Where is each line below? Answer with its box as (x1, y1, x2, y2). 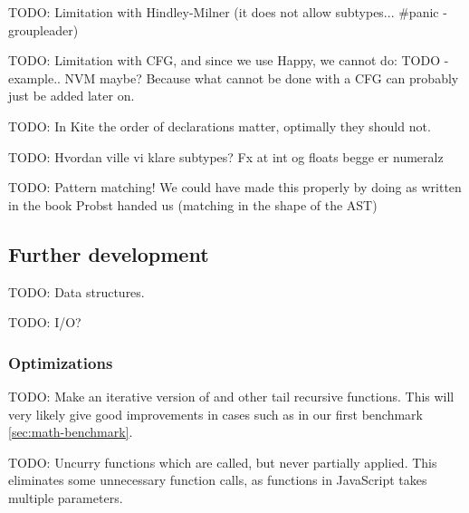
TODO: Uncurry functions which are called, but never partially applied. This (8, 452, 437, 471)
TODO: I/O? (8, 313, 81, 332)
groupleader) (8, 20, 79, 39)
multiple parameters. (8, 488, 123, 507)
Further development (8, 239, 209, 267)
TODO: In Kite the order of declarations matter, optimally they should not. (8, 116, 431, 135)
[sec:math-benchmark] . (8, 422, 133, 441)
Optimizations (8, 351, 113, 373)
